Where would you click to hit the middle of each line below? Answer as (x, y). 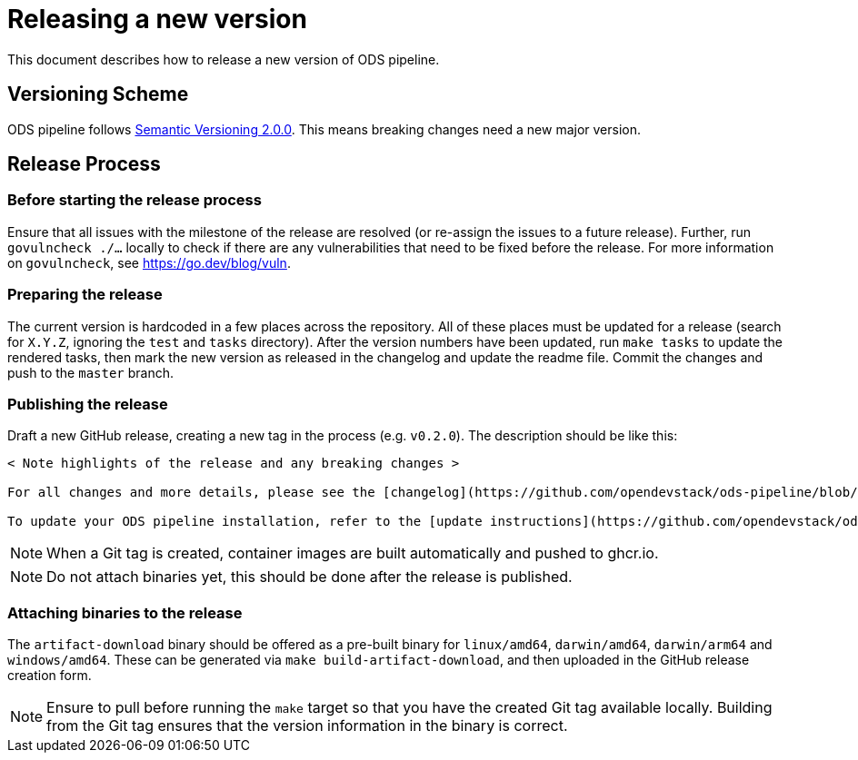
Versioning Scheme (98, 94)
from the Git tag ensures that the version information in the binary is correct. (307, 726)
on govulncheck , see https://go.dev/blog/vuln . (149, 262)
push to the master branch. (91, 372)
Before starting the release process (135, 200)
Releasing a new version (157, 19)
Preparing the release (85, 295)
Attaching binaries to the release (125, 612)
